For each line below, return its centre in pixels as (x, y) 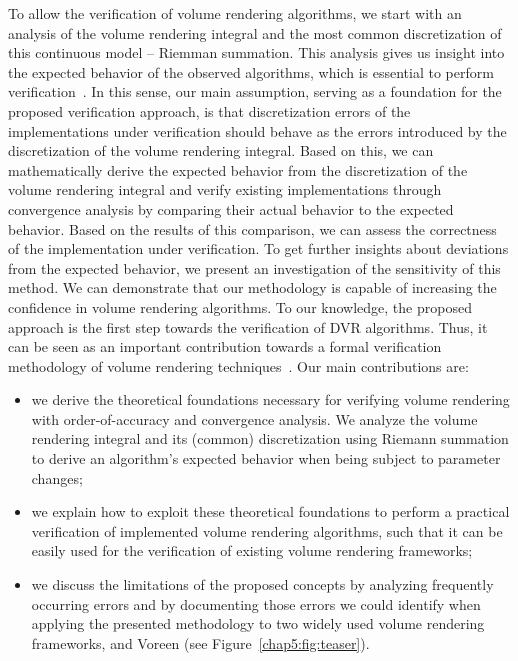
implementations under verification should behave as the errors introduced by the (257, 130)
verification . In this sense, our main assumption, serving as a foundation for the (255, 91)
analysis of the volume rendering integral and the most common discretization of (255, 32)
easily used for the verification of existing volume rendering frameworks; (252, 550)
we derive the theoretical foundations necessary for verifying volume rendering (270, 399)
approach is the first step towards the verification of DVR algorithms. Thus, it (248, 326)
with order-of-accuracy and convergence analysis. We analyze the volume (254, 418)
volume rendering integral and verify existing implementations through (225, 189)
